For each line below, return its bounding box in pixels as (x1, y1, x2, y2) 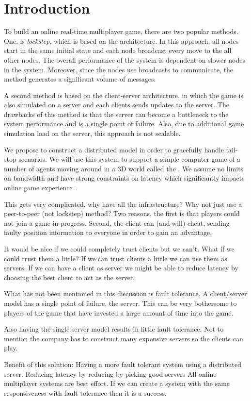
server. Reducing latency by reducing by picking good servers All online (4, 368, 217, 379)
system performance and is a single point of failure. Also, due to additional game (4, 118, 244, 129)
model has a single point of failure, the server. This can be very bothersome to (4, 298, 237, 308)
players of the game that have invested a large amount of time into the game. (4, 307, 234, 317)
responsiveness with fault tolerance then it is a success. (4, 387, 167, 398)
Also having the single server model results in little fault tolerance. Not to (4, 324, 224, 334)
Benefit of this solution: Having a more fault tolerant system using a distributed (4, 359, 242, 369)
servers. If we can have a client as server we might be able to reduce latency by (4, 263, 238, 273)
